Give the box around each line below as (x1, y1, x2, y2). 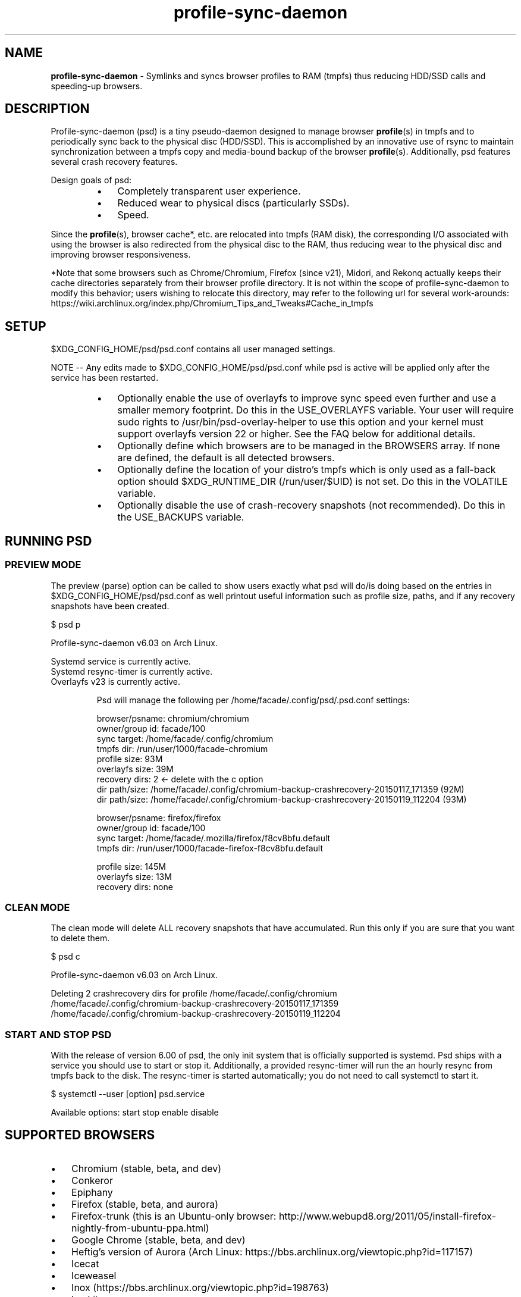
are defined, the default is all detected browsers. (117, 452, 335, 464)
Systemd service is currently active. (51, 656, 191, 666)
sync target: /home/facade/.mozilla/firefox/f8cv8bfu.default (96, 832, 331, 843)
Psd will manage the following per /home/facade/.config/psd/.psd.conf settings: (96, 694, 410, 705)
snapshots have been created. (51, 600, 170, 611)
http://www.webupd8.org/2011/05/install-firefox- (278, 1210, 496, 1222)
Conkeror (71, 1174, 113, 1186)
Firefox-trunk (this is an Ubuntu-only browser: (71, 1210, 277, 1222)
